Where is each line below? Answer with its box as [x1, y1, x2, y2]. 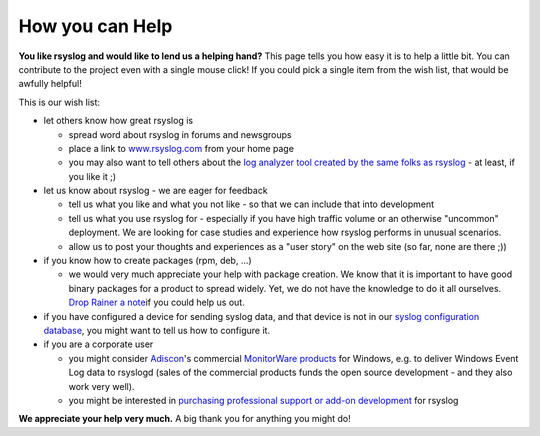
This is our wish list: [18, 96, 100, 108]
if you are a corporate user [43, 338, 154, 350]
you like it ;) [68, 170, 117, 182]
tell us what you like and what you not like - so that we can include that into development [68, 198, 435, 210]
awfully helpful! [18, 78, 82, 90]
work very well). [68, 380, 135, 392]
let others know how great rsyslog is [43, 115, 194, 127]
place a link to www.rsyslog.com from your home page [68, 142, 295, 154]
